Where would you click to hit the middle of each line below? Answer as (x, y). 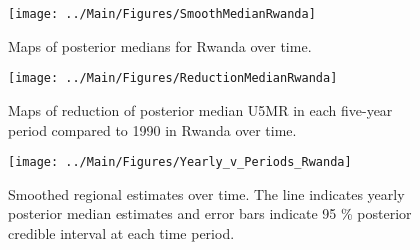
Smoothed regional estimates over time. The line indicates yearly (206, 193)
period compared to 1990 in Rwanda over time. (152, 129)
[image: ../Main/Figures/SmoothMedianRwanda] (162, 14)
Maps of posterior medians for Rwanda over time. (160, 45)
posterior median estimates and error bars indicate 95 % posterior (210, 213)
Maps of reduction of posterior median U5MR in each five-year (200, 109)
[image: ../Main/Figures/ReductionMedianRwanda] (173, 78)
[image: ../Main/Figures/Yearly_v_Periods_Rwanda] (180, 162)
